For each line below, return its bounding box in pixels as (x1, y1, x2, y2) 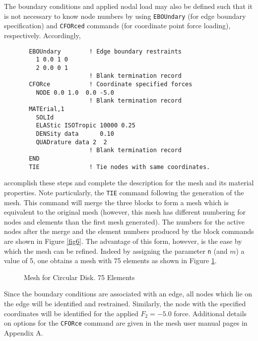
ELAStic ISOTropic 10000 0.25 (36, 122, 135, 129)
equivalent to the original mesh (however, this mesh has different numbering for (4, 207, 246, 217)
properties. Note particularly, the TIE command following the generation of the (4, 187, 244, 197)
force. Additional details (174, 308, 247, 318)
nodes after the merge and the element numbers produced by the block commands (4, 226, 254, 236)
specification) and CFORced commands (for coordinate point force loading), (4, 20, 231, 31)
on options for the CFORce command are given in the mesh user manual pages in (4, 318, 248, 328)
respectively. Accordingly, (4, 30, 81, 40)
